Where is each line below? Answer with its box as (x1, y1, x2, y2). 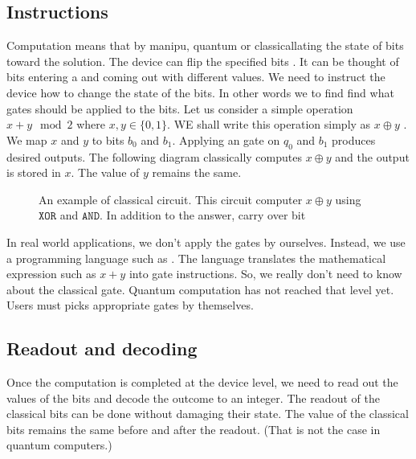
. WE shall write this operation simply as (167, 116, 371, 133)
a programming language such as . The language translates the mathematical (6, 249, 386, 266)
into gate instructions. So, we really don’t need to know (128, 265, 402, 282)
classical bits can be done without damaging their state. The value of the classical (6, 405, 409, 422)
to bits (92, 131, 124, 148)
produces (332, 131, 376, 148)
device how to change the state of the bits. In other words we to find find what (6, 84, 394, 100)
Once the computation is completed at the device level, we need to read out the (6, 374, 398, 391)
